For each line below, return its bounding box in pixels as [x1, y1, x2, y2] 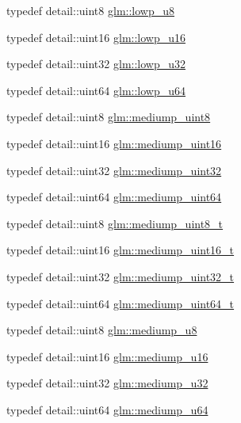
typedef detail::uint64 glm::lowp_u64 [6, 82, 186, 98]
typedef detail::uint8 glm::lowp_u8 [6, 2, 174, 18]
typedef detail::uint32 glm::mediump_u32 [6, 375, 208, 391]
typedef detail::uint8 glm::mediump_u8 [6, 322, 197, 338]
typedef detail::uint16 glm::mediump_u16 [6, 348, 208, 364]
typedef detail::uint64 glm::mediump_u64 [6, 401, 208, 417]
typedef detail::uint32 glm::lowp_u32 [6, 55, 186, 72]
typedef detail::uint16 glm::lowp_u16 [6, 29, 186, 45]
